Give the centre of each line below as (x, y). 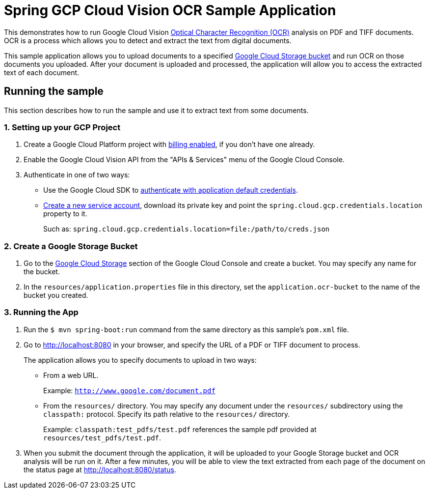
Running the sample (54, 91)
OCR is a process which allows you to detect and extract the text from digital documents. (148, 40)
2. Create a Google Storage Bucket (71, 246)
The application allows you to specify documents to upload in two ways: (140, 360)
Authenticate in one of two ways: (77, 175)
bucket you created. (56, 295)
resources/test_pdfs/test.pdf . (102, 437)
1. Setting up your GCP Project (62, 127)
